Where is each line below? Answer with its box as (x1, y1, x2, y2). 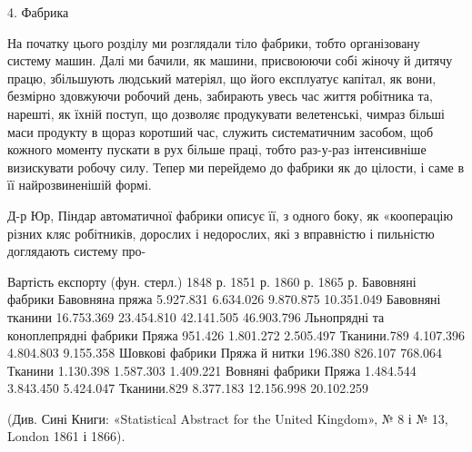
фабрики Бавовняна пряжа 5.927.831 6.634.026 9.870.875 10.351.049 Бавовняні (7, 290, 441, 309)
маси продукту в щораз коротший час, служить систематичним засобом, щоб (7, 122, 434, 141)
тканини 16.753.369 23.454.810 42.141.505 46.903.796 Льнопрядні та (7, 307, 385, 326)
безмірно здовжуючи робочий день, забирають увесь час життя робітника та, (7, 86, 433, 105)
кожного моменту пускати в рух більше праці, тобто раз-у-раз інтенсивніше (7, 140, 427, 159)
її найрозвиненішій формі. (7, 175, 152, 194)
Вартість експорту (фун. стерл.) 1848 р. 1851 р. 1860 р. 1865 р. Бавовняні (7, 271, 417, 290)
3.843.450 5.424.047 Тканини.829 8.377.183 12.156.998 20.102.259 (7, 378, 369, 398)
